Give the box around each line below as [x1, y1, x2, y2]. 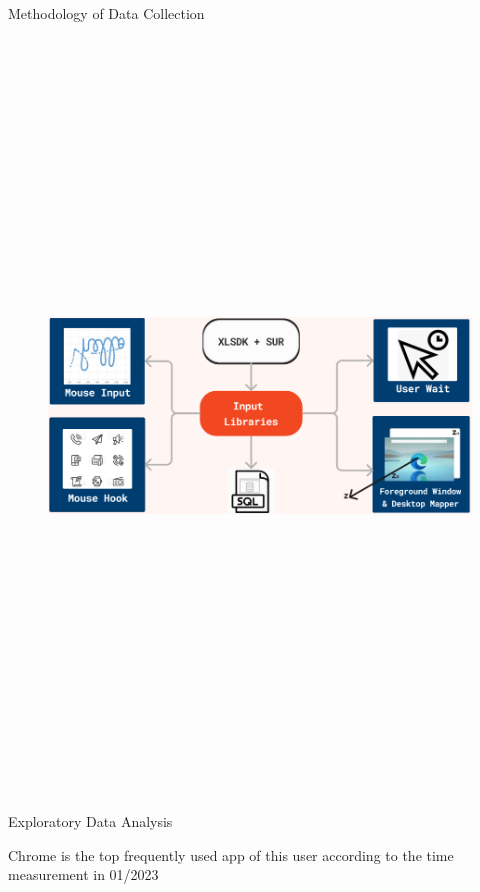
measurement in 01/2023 [8, 864, 159, 885]
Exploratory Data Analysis [8, 811, 173, 832]
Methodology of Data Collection [8, 3, 205, 23]
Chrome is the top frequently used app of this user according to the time [8, 844, 454, 865]
